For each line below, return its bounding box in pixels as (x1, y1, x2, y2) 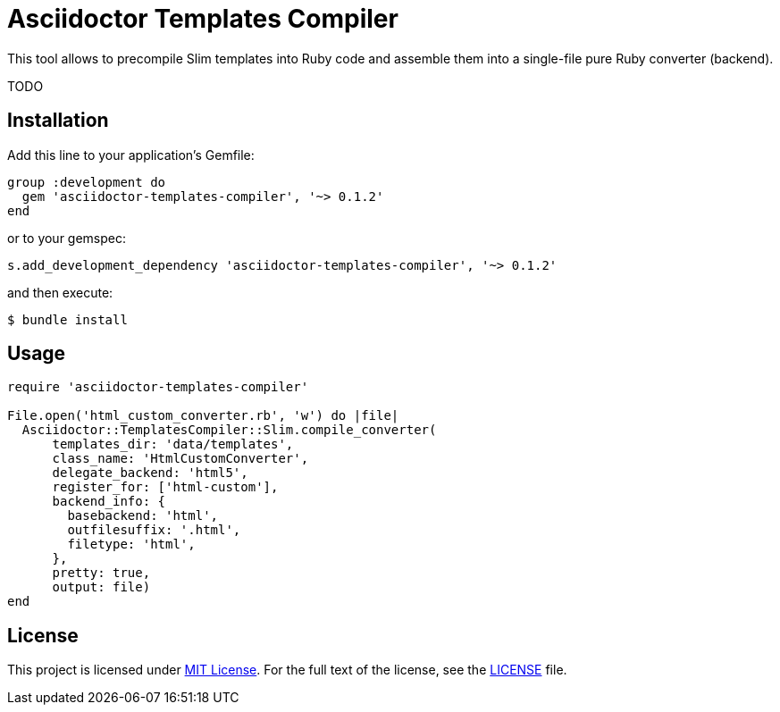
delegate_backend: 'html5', (52, 465, 248, 481)
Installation (7, 109, 109, 132)
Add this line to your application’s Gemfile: (7, 147, 255, 163)
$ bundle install (7, 312, 128, 327)
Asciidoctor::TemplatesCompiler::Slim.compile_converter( (21, 423, 437, 438)
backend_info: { (52, 494, 166, 509)
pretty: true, (52, 565, 151, 581)
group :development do (7, 174, 166, 189)
